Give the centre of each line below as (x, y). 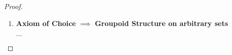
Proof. (13, 6)
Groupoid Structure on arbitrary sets (162, 23)
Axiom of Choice (46, 23)
